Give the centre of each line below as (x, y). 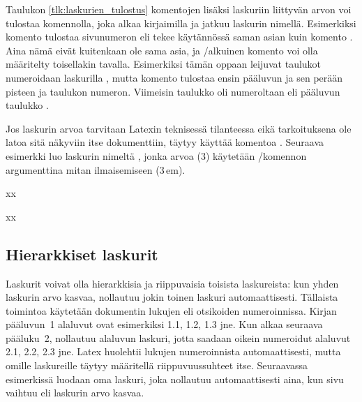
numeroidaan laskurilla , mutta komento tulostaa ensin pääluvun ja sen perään (174, 77)
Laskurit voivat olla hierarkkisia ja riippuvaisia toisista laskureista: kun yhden (172, 283)
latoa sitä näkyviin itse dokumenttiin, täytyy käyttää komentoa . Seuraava (165, 142)
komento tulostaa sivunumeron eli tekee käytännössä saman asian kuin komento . (179, 37)
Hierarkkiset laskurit (82, 254)
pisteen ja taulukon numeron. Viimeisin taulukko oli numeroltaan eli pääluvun (173, 91)
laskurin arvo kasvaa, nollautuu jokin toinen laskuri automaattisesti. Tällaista (172, 297)
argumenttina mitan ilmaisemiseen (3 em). (96, 169)
